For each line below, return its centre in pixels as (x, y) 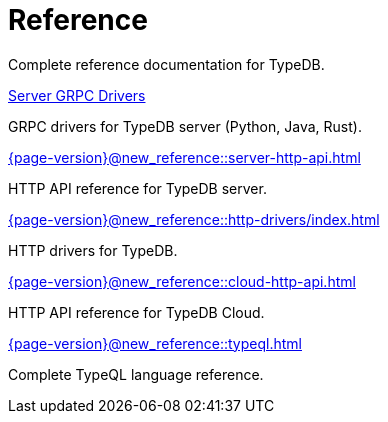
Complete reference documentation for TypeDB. (166, 64)
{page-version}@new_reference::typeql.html (155, 343)
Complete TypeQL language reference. (136, 374)
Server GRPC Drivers (77, 95)
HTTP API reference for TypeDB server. (137, 188)
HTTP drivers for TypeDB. (93, 250)
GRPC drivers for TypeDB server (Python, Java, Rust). (185, 126)
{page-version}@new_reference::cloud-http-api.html (182, 281)
